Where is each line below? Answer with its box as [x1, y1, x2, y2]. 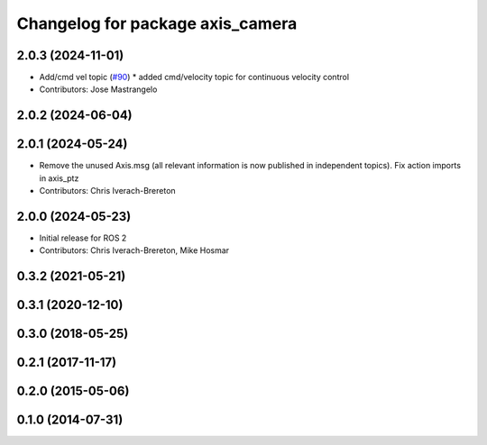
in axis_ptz [39, 172, 79, 184]
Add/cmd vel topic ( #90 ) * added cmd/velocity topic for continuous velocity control [39, 72, 350, 83]
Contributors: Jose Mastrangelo [39, 84, 158, 95]
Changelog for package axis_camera [16, 14, 298, 33]
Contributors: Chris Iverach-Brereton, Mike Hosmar [39, 245, 230, 256]
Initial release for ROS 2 [39, 232, 127, 243]
